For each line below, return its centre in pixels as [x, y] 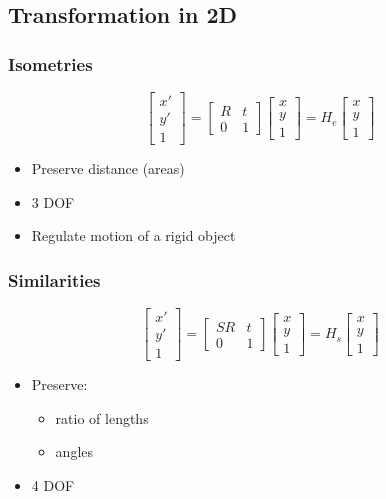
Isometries [50, 63]
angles [74, 451]
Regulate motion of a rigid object [133, 235]
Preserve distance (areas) [108, 168]
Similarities [54, 279]
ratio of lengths [102, 417]
